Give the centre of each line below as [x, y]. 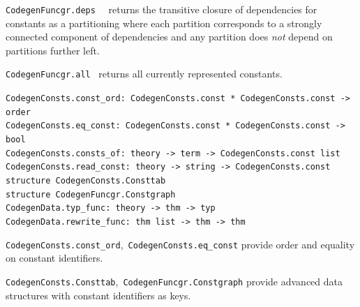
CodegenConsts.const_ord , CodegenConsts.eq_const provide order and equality [180, 244]
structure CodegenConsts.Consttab [86, 181]
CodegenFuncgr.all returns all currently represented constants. [144, 74]
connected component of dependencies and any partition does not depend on [169, 37]
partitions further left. [53, 50]
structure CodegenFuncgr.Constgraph [91, 194]
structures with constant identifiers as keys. [98, 295]
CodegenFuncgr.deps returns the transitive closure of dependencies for [162, 9]
